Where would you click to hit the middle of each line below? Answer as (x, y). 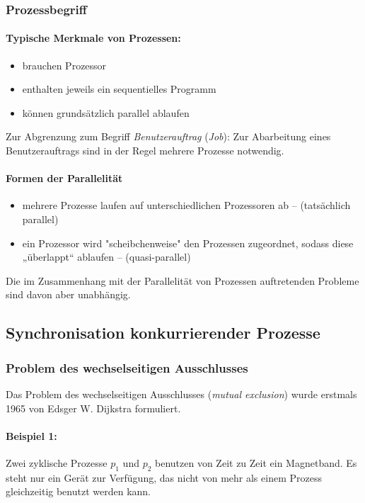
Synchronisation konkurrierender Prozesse (163, 333)
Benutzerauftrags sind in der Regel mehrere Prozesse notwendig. (145, 151)
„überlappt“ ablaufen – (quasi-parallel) (106, 257)
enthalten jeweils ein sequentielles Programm (119, 89)
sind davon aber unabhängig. (68, 294)
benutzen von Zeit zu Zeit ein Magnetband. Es (256, 462)
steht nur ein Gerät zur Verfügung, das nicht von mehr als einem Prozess (164, 477)
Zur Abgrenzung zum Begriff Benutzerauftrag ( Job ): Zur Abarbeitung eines (168, 136)
